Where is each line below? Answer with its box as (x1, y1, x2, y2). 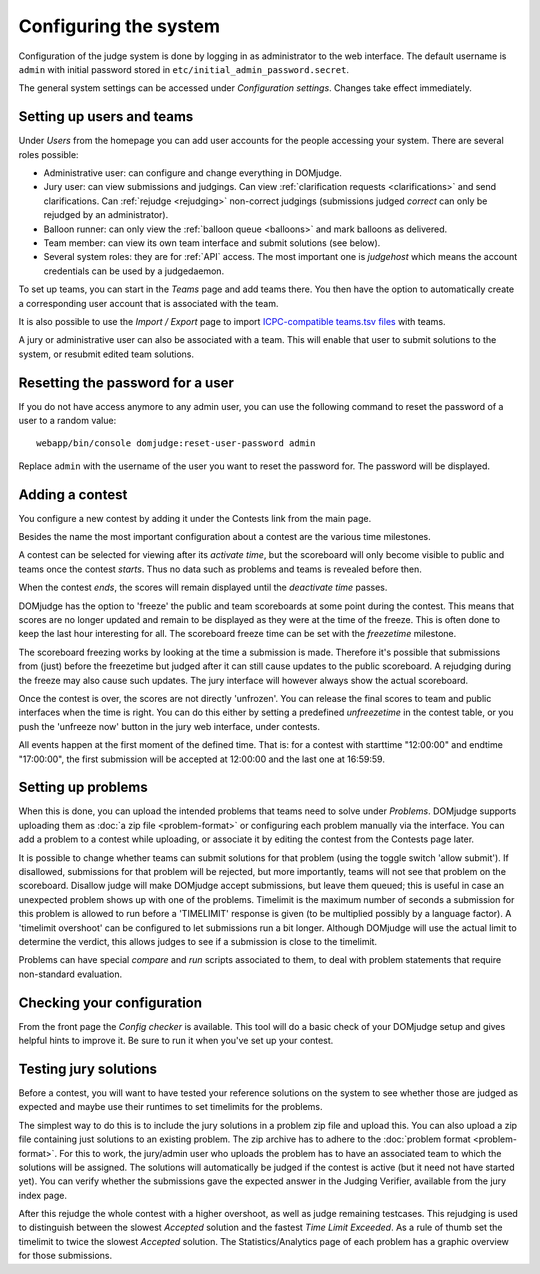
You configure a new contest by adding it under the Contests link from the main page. (18, 512, 372, 524)
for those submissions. (18, 1250, 113, 1262)
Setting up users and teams (18, 108, 194, 125)
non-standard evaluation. (18, 968, 123, 980)
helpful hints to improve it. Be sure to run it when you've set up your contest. (18, 1035, 334, 1047)
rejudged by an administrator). (43, 209, 169, 221)
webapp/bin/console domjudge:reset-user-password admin (36, 438, 316, 449)
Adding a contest (18, 486, 128, 503)
